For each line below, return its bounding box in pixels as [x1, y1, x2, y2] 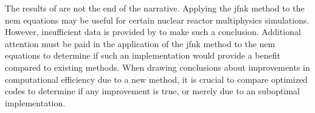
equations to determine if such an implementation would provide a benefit [5, 49, 280, 62]
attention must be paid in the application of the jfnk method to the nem [5, 37, 275, 50]
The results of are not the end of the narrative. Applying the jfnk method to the [5, 2, 305, 14]
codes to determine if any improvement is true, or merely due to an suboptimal [5, 85, 300, 97]
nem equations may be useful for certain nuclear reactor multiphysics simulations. [5, 13, 310, 26]
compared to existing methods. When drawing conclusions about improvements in [5, 60, 310, 73]
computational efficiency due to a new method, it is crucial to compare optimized [5, 73, 308, 85]
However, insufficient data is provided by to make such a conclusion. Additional [5, 25, 301, 38]
